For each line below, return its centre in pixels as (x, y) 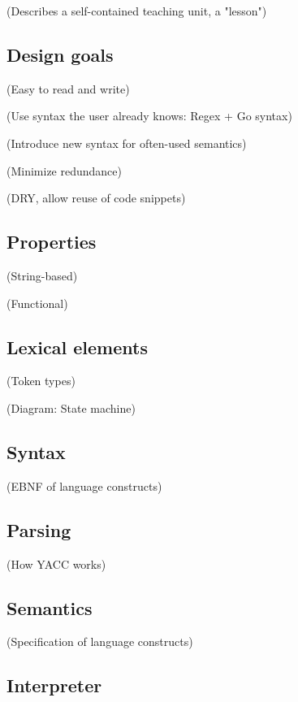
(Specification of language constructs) (100, 641)
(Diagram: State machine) (71, 407)
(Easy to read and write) (68, 88)
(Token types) (41, 381)
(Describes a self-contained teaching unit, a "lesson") (137, 11)
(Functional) (37, 303)
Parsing (39, 529)
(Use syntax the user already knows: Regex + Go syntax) (149, 116)
